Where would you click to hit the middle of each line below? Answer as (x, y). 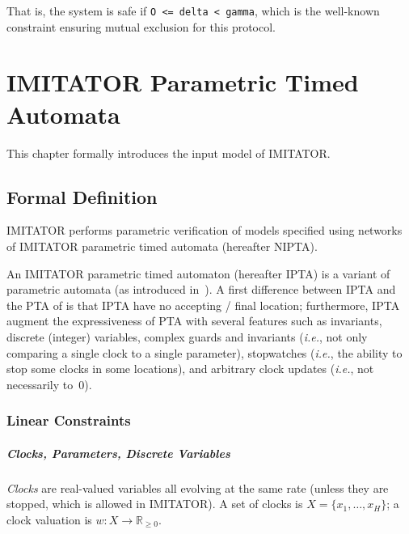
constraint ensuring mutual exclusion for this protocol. (141, 26)
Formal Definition (82, 196)
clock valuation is (49, 519)
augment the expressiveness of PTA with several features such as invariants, (194, 321)
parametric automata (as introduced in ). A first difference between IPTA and (201, 289)
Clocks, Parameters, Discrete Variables (118, 453)
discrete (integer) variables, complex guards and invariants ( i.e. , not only (187, 336)
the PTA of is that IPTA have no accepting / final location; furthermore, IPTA (203, 305)
